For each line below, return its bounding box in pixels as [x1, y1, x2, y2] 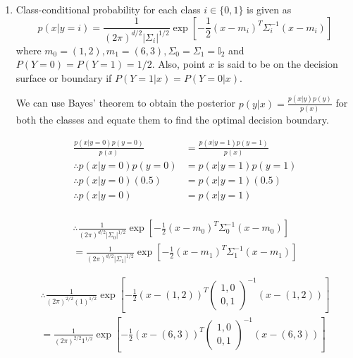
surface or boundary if [16, 70, 112, 85]
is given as [247, 2, 292, 16]
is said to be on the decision [217, 56, 338, 71]
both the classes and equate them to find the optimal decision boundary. [16, 112, 329, 126]
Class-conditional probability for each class [16, 2, 201, 16]
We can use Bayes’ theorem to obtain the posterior [16, 95, 236, 110]
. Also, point [151, 56, 206, 71]
